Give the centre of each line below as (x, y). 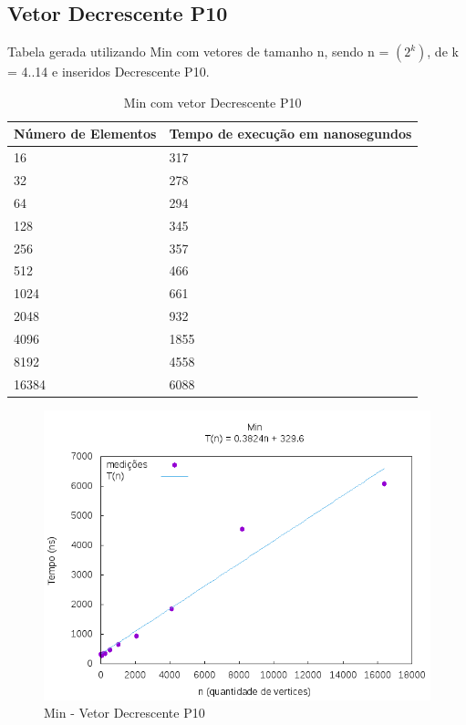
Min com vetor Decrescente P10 (212, 102)
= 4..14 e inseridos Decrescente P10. (109, 72)
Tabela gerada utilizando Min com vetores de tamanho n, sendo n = (198, 52)
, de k (443, 52)
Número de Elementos (85, 134)
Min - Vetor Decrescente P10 (124, 713)
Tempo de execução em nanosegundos (290, 134)
